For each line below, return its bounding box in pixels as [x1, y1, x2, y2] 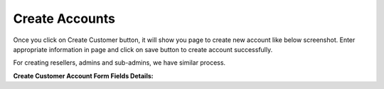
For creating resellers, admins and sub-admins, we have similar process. [13, 58, 226, 67]
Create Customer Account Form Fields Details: [13, 71, 154, 80]
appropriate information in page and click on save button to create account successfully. [13, 45, 273, 53]
